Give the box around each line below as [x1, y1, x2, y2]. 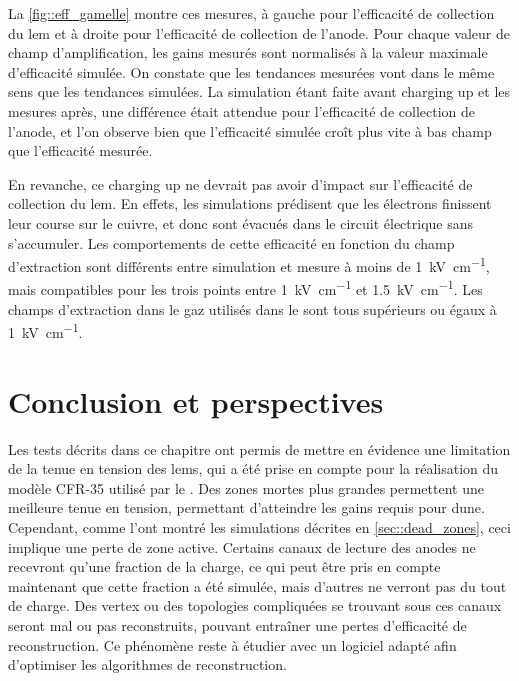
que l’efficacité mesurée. [8, 140, 153, 161]
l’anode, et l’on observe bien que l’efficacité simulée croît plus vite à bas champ [8, 120, 492, 141]
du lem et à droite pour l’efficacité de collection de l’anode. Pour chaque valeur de [8, 22, 511, 43]
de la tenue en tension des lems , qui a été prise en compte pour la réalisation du [8, 458, 499, 479]
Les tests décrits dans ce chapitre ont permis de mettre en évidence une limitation [8, 438, 511, 459]
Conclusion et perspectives [8, 380, 384, 421]
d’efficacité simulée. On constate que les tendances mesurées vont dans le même [8, 61, 495, 82]
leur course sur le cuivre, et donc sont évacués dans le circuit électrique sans [8, 212, 474, 233]
